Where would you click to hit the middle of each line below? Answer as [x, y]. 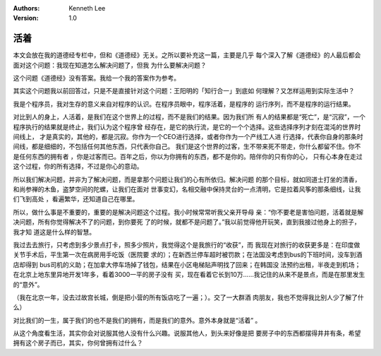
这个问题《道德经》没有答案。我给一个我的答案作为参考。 [96, 78]
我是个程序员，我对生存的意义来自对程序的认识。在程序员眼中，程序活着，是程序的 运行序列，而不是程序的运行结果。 [184, 104]
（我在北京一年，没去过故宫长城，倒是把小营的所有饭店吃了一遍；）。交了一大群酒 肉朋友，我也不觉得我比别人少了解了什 [188, 297]
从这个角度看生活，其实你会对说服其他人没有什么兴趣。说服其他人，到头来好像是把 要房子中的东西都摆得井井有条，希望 [187, 333]
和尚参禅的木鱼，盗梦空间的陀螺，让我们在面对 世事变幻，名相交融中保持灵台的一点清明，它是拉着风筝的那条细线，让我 [187, 189]
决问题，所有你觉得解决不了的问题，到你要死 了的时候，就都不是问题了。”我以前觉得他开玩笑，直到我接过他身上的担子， [187, 222]
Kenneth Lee [87, 8]
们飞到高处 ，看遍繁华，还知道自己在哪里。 [76, 199]
